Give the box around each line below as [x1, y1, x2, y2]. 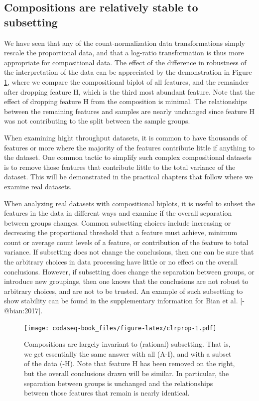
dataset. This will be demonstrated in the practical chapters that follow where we [4, 171, 253, 182]
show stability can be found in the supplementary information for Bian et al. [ [4, 295, 243, 306]
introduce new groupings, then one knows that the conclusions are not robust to [4, 276, 249, 286]
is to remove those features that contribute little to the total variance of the [4, 161, 236, 172]
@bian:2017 [4, 305, 39, 316]
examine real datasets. [4, 181, 72, 191]
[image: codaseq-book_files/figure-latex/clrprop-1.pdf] [24, 324, 217, 332]
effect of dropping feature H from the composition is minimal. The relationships [4, 96, 248, 107]
